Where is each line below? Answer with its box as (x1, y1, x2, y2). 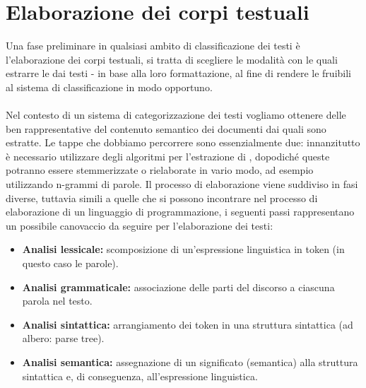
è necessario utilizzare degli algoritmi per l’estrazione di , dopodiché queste (6, 148, 330, 163)
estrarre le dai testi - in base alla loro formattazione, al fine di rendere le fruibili (6, 66, 351, 81)
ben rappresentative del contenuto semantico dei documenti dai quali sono (6, 121, 326, 136)
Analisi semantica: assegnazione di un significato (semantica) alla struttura (22, 355, 358, 369)
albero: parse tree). (22, 331, 105, 346)
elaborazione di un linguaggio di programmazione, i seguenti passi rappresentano (6, 204, 355, 219)
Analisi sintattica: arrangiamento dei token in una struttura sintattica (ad (22, 317, 353, 331)
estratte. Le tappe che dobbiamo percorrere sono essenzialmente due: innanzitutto (6, 135, 360, 150)
